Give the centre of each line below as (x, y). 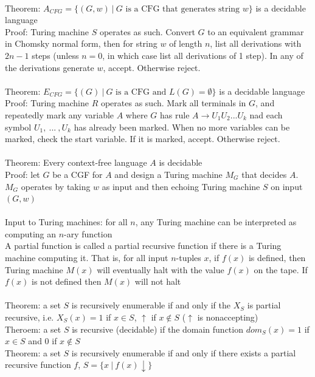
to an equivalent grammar (256, 31)
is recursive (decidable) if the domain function (157, 329)
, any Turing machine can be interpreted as (216, 222)
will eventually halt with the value (161, 269)
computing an (31, 233)
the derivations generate (50, 67)
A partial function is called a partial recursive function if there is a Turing (143, 246)
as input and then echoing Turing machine (181, 186)
